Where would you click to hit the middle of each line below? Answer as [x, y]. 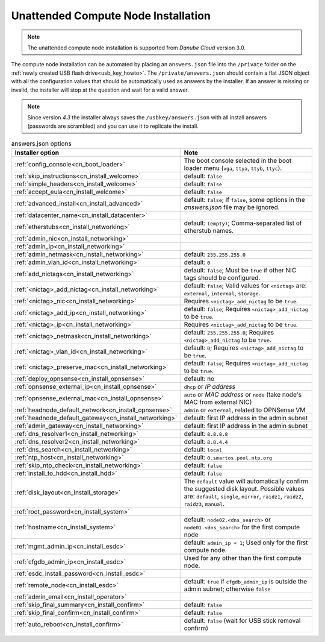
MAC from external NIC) [218, 402]
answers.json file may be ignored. [232, 207]
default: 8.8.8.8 [206, 434]
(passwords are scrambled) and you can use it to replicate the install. [113, 126]
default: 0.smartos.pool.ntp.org [228, 458]
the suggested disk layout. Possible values [244, 489]
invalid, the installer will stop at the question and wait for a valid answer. [100, 90]
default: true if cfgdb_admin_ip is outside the [245, 582]
